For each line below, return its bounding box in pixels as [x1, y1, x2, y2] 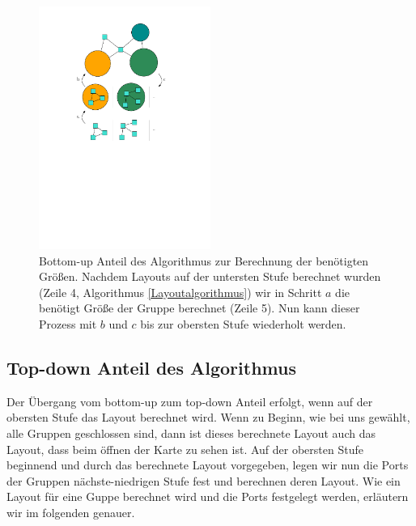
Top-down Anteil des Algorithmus [6, 354, 296, 380]
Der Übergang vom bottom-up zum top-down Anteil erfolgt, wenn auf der [6, 392, 373, 409]
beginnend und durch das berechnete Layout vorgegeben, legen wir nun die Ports [6, 456, 409, 473]
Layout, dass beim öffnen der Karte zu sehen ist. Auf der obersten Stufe [6, 440, 363, 457]
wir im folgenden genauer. [6, 503, 135, 520]
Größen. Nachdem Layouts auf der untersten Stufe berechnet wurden [39, 268, 381, 285]
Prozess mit [39, 315, 97, 332]
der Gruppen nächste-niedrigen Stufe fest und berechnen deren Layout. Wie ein [6, 472, 401, 489]
